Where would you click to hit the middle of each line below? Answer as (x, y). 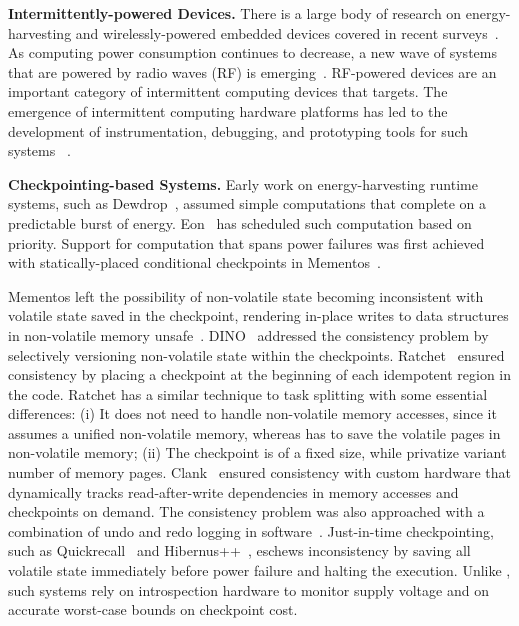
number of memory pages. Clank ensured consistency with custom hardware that (260, 472)
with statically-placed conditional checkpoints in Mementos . (194, 262)
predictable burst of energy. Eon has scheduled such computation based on (240, 222)
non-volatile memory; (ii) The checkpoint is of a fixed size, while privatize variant (257, 452)
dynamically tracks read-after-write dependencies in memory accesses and (233, 491)
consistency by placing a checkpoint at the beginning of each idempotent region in (260, 374)
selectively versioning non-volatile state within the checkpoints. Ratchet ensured (256, 354)
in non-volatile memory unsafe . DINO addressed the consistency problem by (248, 334)
